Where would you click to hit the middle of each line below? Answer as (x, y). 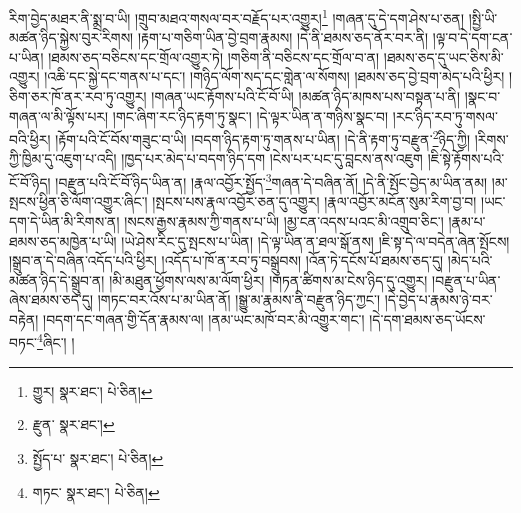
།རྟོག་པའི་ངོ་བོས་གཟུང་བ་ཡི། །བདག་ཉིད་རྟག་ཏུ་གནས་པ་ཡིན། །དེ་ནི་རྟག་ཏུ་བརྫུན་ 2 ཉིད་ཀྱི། (262, 137)
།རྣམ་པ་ (467, 220)
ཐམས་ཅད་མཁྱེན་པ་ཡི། (63, 240)
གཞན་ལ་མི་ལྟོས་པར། (59, 115)
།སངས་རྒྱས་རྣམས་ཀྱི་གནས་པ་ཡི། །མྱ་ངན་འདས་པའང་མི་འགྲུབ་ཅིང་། (284, 220)
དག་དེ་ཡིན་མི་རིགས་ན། (64, 220)
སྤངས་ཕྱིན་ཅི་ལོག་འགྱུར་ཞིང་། (78, 201)
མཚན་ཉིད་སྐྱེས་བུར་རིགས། (71, 37)
